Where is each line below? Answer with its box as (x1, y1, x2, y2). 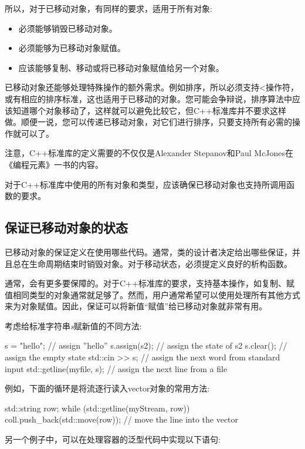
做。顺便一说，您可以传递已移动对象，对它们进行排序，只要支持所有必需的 (5, 116, 292, 128)
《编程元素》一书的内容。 (5, 158, 103, 170)
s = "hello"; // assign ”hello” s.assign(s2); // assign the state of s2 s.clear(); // (5, 339, 287, 352)
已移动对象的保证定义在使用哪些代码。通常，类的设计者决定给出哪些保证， (5, 245, 292, 258)
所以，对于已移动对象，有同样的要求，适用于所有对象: (5, 2, 212, 14)
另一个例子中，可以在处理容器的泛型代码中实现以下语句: (5, 433, 221, 445)
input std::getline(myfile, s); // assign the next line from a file (5, 362, 228, 374)
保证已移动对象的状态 (5, 218, 128, 237)
